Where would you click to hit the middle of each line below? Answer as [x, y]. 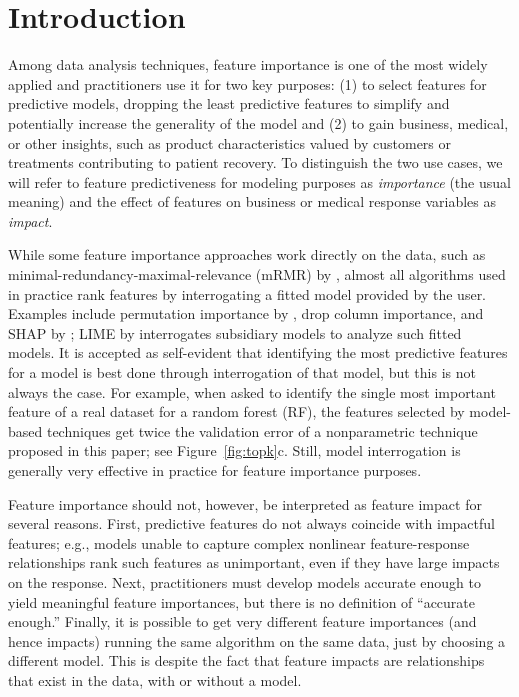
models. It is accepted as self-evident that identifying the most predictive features [258, 352]
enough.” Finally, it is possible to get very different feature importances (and [242, 621]
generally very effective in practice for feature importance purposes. [215, 470]
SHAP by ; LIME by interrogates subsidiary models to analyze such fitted [235, 332]
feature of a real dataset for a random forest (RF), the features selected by [236, 411]
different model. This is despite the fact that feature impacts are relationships [246, 660]
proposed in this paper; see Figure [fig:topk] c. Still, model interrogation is [234, 450]
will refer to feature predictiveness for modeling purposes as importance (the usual [259, 181]
